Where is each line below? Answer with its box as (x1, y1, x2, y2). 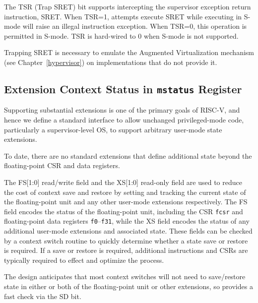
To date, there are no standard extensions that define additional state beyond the (4, 150, 252, 161)
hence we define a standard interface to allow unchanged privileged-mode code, (4, 114, 244, 124)
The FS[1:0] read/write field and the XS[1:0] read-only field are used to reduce (4, 177, 242, 187)
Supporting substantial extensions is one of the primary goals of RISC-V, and (4, 105, 240, 115)
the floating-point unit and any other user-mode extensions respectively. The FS (4, 196, 248, 207)
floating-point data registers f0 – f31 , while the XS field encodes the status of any (4, 216, 250, 226)
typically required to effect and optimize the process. (4, 254, 164, 265)
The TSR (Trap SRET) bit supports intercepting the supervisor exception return (4, 1, 251, 11)
